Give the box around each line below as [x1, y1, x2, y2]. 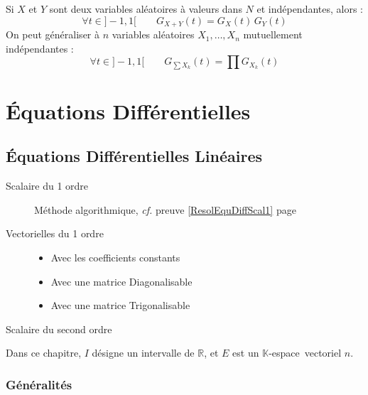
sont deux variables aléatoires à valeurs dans [49, 1, 242, 16]
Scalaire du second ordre [6, 321, 112, 336]
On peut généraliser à [6, 27, 99, 42]
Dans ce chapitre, [6, 345, 82, 360]
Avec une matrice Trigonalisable [50, 298, 190, 313]
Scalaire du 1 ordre [6, 178, 89, 193]
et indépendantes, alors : [256, 1, 364, 16]
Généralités [6, 375, 72, 393]
